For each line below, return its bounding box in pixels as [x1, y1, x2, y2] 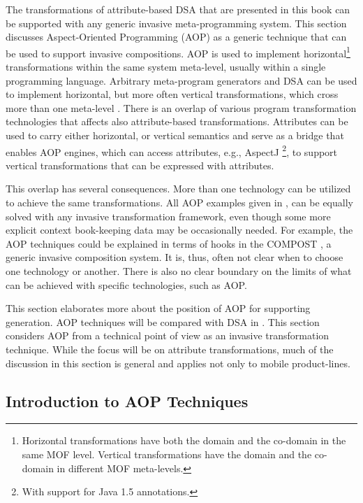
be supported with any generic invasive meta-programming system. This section [6, 15, 347, 30]
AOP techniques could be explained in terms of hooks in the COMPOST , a [6, 236, 332, 250]
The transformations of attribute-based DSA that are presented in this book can [6, 2, 350, 16]
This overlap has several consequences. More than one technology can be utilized [6, 181, 351, 196]
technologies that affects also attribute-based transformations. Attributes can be [6, 114, 348, 129]
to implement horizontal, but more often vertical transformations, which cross [6, 87, 339, 101]
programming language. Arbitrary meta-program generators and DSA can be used [6, 73, 357, 87]
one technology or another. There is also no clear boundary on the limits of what [6, 264, 352, 278]
